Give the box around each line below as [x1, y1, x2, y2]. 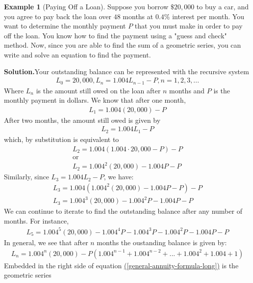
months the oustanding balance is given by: [97, 237, 227, 247]
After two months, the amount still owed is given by [4, 114, 161, 125]
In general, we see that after [4, 237, 88, 247]
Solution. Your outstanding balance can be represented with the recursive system [4, 66, 249, 76]
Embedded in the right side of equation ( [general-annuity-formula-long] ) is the [4, 260, 239, 270]
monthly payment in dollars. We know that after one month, [4, 95, 186, 105]
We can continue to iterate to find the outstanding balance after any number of [4, 206, 242, 216]
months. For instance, [4, 215, 69, 226]
